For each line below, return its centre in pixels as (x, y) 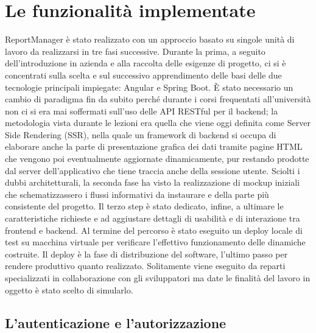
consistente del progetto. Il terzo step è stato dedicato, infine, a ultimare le (144, 206)
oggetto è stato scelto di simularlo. (69, 289)
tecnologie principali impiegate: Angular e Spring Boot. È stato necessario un (149, 87)
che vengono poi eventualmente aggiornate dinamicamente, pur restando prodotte (157, 159)
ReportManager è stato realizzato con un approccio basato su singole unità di (150, 39)
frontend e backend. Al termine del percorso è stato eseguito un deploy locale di (154, 230)
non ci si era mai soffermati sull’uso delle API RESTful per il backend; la (142, 110)
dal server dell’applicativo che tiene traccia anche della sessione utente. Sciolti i (153, 170)
